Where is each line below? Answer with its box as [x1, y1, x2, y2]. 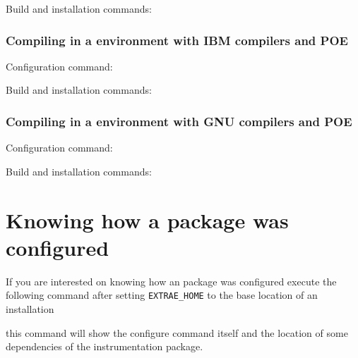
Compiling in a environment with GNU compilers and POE [6, 112, 352, 130]
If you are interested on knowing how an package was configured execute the [6, 273, 337, 288]
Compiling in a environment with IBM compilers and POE [6, 31, 348, 49]
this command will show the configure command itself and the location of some [6, 325, 348, 340]
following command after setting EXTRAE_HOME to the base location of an [6, 288, 318, 302]
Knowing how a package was [6, 205, 289, 234]
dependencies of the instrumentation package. [6, 339, 203, 354]
